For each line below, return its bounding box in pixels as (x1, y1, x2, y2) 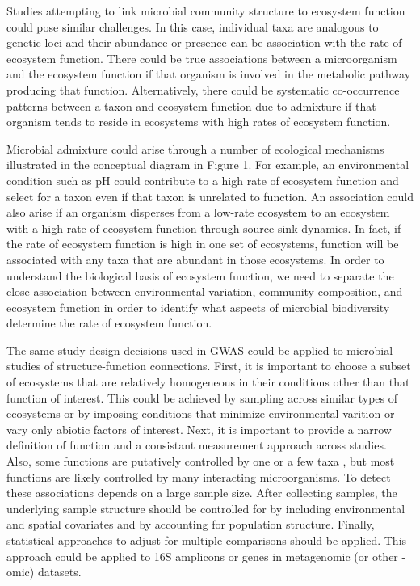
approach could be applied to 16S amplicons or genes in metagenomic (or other (6, 547, 398, 564)
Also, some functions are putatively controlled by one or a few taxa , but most (6, 453, 395, 470)
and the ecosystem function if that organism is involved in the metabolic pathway (6, 65, 411, 82)
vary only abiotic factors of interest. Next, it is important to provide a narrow (6, 420, 392, 437)
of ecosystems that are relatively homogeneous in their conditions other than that (6, 373, 410, 390)
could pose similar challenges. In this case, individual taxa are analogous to (6, 18, 379, 35)
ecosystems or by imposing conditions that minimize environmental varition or (6, 405, 395, 422)
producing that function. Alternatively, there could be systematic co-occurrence (6, 81, 400, 98)
